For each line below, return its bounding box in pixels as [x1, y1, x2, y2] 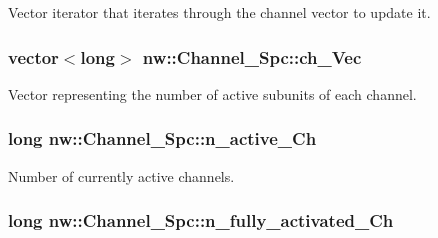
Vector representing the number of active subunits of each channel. [8, 83, 417, 104]
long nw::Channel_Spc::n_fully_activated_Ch [8, 208, 394, 233]
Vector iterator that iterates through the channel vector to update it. [8, 2, 431, 22]
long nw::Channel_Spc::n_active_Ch [8, 126, 317, 151]
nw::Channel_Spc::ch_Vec [142, 44, 362, 69]
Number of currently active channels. [8, 165, 235, 186]
